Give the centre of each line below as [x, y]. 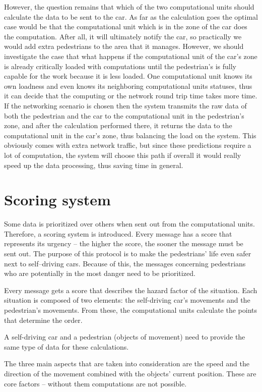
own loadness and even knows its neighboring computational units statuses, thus [128, 86]
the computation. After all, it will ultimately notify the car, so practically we [123, 36]
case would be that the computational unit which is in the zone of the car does [126, 26]
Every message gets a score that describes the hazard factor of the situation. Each [131, 290]
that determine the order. [43, 320]
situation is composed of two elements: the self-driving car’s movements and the [127, 300]
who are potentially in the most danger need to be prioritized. [100, 273]
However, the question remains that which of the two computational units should [129, 7]
